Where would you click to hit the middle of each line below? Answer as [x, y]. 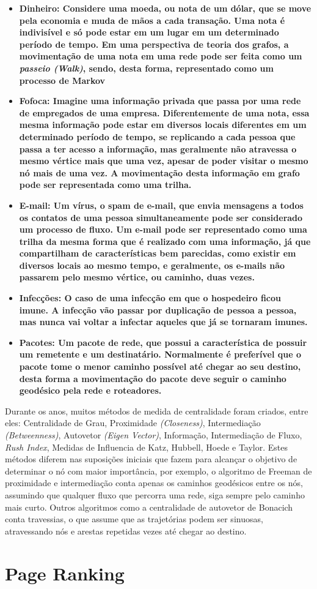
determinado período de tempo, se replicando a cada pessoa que [157, 136]
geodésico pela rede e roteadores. [90, 390]
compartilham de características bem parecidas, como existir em [158, 253]
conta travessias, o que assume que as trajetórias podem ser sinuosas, [134, 519]
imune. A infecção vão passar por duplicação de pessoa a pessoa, [158, 310]
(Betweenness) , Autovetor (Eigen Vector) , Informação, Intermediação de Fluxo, [154, 435]
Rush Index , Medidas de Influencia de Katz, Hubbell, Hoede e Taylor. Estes [147, 447]
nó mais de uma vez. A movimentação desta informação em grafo [159, 172]
